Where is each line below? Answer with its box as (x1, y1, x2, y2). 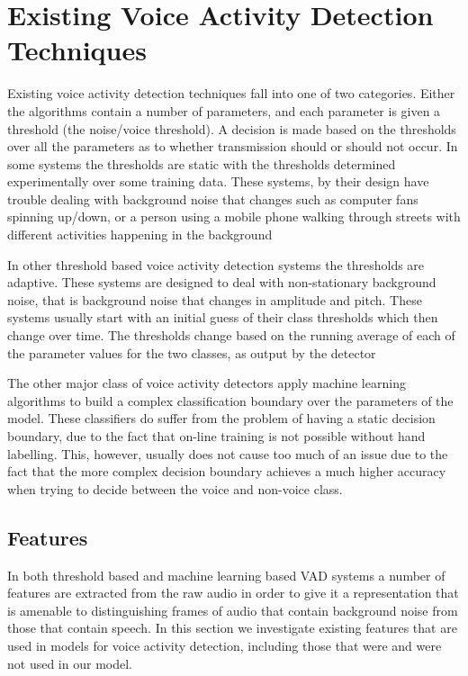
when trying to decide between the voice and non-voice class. (7, 479, 343, 498)
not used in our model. (7, 653, 132, 672)
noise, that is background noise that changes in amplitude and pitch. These (7, 290, 422, 309)
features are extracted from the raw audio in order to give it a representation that (7, 583, 459, 602)
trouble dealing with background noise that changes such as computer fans (7, 189, 418, 208)
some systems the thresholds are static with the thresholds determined (7, 154, 396, 173)
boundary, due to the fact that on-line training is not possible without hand (7, 427, 426, 445)
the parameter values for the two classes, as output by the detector (7, 343, 376, 362)
